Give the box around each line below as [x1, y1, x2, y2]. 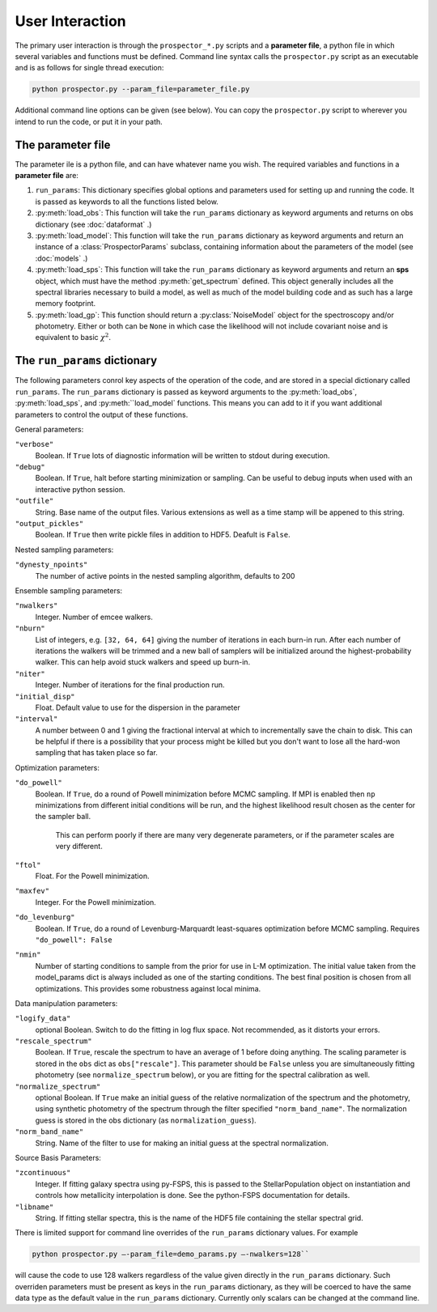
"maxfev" [15, 886, 50, 896]
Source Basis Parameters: [15, 1153, 101, 1162]
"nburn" [15, 624, 46, 633]
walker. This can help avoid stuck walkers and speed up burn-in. [35, 657, 251, 667]
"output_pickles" [15, 519, 84, 529]
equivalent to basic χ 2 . [35, 332, 111, 342]
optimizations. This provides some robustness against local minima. [35, 983, 261, 993]
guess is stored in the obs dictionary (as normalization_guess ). [35, 1115, 257, 1125]
